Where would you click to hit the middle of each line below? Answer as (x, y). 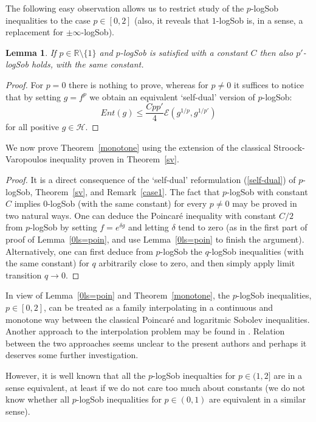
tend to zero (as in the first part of (243, 227)
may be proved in (265, 203)
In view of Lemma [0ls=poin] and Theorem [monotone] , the (118, 295)
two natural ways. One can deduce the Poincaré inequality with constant (141, 215)
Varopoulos (26, 159)
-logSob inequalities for (119, 399)
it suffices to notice (269, 84)
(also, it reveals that (172, 20)
